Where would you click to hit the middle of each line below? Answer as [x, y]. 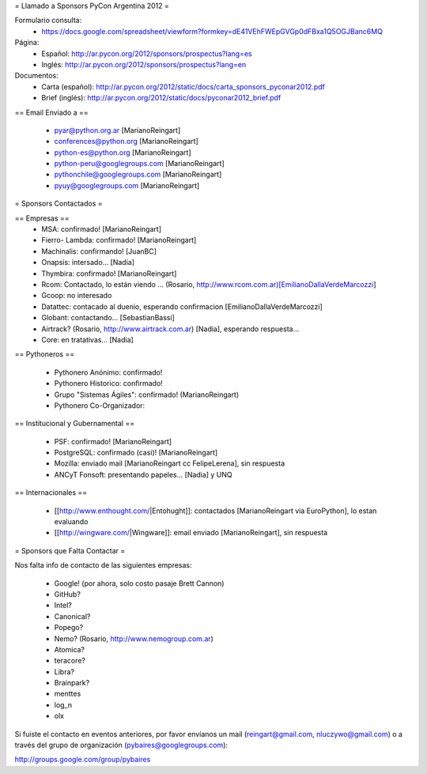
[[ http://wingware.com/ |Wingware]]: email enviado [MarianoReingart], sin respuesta [191, 533]
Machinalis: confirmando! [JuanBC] [99, 251]
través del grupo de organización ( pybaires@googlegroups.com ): [121, 745]
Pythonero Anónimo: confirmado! [108, 372]
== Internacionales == [51, 493]
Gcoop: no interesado [77, 296]
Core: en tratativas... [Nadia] [87, 339]
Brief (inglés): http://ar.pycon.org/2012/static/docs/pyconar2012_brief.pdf [161, 98]
